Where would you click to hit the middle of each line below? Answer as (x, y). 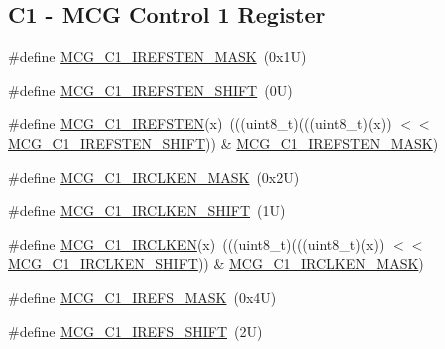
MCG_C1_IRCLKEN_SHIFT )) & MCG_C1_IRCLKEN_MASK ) (216, 263)
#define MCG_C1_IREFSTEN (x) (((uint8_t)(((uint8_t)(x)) (200, 123)
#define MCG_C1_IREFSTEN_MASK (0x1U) (157, 56)
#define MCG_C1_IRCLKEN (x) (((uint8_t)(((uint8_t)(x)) (196, 243)
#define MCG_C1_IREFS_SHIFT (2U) (135, 330)
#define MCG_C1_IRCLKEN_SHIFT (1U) (147, 210)
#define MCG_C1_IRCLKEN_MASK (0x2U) (154, 176)
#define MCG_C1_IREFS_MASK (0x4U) (142, 296)
